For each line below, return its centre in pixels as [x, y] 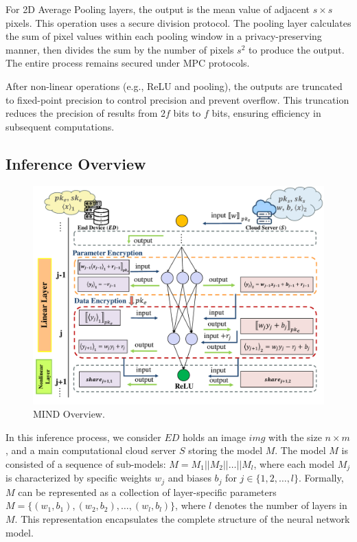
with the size [295, 437]
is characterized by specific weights [79, 478]
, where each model [294, 463]
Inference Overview [76, 163]
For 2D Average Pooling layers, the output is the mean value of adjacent [158, 9]
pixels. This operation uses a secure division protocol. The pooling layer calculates [178, 22]
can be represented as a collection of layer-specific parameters [147, 492]
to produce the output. [297, 49]
